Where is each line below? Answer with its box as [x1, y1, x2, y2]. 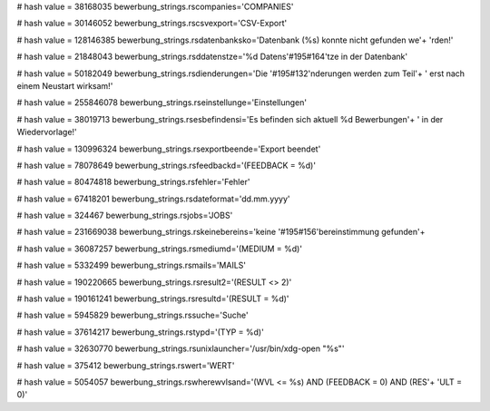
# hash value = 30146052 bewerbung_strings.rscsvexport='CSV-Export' [16, 18, 288, 29]
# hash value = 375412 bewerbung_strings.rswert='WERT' [16, 359, 235, 371]
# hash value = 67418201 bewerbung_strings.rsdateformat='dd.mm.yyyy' [16, 193, 290, 204]
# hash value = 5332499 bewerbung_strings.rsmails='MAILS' [16, 259, 247, 271]
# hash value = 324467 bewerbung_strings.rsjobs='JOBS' [16, 210, 233, 221]
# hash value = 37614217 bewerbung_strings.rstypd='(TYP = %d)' [16, 327, 265, 338]
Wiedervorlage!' [16, 127, 77, 138]
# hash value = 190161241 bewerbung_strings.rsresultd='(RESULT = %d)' [16, 293, 289, 304]
